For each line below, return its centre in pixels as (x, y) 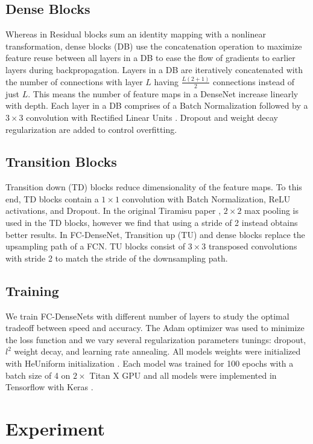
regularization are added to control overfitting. (91, 129)
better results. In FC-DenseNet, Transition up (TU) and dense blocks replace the (155, 234)
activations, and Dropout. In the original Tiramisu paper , (113, 211)
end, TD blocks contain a (52, 198)
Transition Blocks (61, 162)
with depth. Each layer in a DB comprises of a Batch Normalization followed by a (157, 105)
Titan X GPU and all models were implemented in (183, 375)
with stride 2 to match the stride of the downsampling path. (117, 258)
